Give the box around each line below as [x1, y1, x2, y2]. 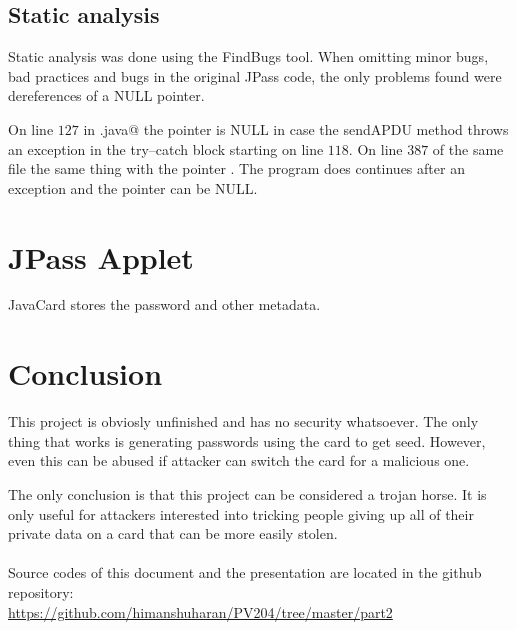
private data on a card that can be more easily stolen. [8, 523, 338, 544]
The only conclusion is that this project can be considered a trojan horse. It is [8, 483, 487, 504]
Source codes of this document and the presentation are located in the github [8, 562, 482, 583]
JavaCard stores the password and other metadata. [8, 294, 321, 315]
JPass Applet [8, 236, 194, 277]
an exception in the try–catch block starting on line [8, 138, 324, 159]
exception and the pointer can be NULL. [8, 177, 258, 198]
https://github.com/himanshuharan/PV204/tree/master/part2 [8, 601, 393, 622]
